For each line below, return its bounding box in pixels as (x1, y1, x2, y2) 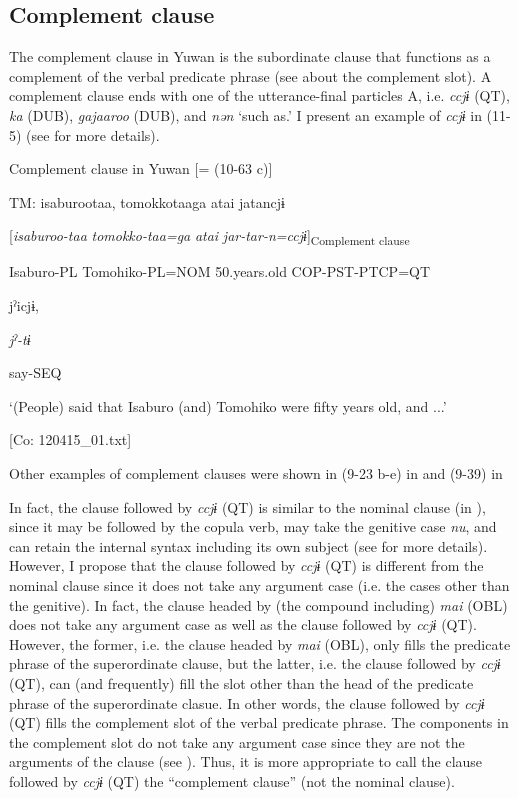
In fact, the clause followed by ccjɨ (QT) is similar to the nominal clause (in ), (9, 496, 486, 517)
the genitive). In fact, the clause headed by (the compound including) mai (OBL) (9, 594, 508, 615)
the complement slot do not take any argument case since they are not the (9, 731, 465, 752)
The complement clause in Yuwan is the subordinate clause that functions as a (9, 46, 491, 67)
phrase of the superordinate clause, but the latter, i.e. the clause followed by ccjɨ (9, 653, 501, 674)
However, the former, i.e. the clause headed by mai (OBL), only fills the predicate (9, 633, 511, 654)
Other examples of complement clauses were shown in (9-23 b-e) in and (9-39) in (9, 463, 503, 484)
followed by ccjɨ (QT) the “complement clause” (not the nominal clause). (9, 770, 455, 791)
